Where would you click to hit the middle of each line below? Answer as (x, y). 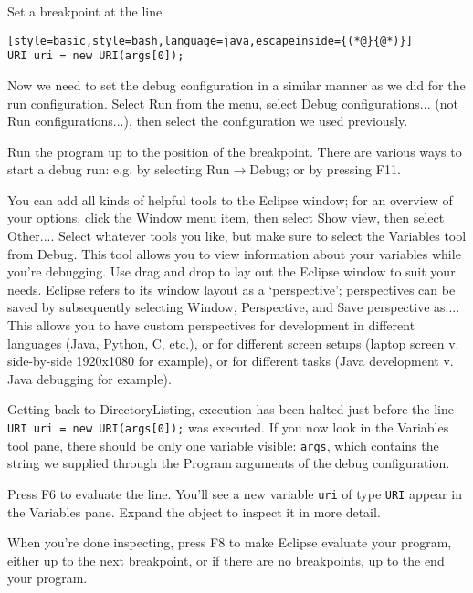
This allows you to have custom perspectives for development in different (211, 325)
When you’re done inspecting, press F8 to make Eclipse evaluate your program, (230, 542)
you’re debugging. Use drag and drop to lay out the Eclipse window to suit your (231, 271)
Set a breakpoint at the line (85, 11)
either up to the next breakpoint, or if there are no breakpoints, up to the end (226, 560)
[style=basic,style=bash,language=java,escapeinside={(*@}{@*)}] (210, 41)
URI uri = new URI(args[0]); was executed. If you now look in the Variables (228, 427)
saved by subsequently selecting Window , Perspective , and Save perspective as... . (234, 307)
